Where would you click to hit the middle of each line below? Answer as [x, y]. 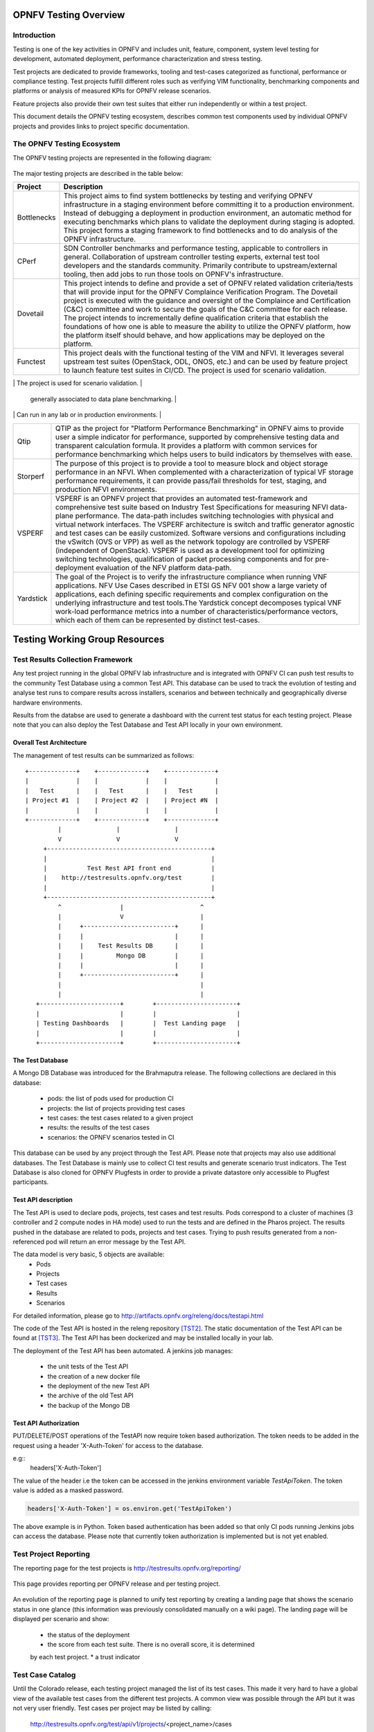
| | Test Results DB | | [131, 946]
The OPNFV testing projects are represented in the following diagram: [112, 158]
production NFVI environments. [106, 489]
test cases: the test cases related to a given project [120, 1117]
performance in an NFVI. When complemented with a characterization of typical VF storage [204, 472]
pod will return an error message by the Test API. [116, 1241]
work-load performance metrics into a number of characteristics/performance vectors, [197, 611]
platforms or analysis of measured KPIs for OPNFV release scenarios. [112, 91]
